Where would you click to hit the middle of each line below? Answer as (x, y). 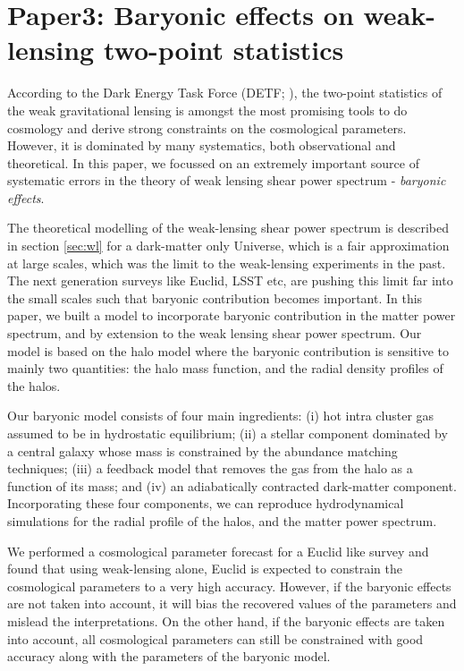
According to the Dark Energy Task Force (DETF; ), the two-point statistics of (225, 93)
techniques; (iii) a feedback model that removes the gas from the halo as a (210, 468)
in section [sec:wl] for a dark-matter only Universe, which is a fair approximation (228, 246)
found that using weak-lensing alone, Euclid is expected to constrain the (205, 569)
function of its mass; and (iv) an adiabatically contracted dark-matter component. (232, 485)
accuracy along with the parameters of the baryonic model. (169, 656)
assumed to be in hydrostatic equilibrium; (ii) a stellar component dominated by (228, 433)
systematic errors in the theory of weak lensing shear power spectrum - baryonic (227, 180)
